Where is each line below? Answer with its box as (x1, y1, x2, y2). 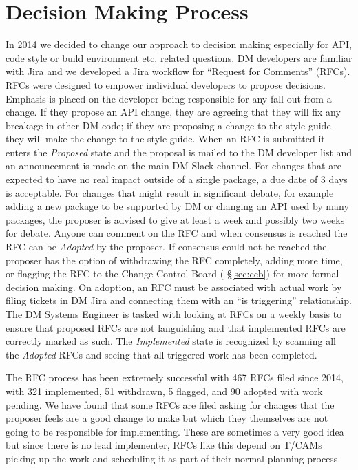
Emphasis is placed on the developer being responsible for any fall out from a (6, 91, 332, 105)
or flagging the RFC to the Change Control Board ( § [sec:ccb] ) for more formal (6, 266, 339, 281)
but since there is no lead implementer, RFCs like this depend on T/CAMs (6, 438, 322, 452)
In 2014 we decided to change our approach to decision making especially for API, (6, 37, 352, 52)
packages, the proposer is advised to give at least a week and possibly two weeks (6, 212, 345, 226)
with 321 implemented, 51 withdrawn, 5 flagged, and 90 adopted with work (6, 383, 323, 398)
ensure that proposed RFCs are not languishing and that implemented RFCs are (6, 320, 346, 334)
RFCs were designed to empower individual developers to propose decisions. (6, 77, 326, 92)
